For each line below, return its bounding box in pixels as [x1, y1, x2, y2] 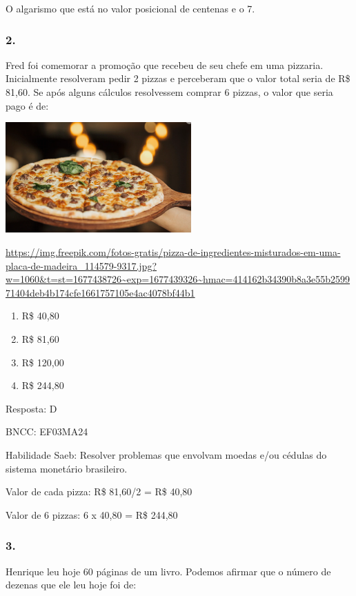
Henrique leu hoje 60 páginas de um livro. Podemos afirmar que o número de [6, 564, 331, 578]
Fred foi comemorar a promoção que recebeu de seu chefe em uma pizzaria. [6, 57, 324, 72]
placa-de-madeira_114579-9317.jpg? [6, 258, 157, 272]
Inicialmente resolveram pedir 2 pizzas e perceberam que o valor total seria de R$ [6, 71, 350, 86]
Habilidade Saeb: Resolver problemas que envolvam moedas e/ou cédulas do [6, 447, 327, 461]
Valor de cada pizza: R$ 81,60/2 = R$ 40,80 [6, 484, 192, 499]
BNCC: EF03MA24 [6, 424, 88, 439]
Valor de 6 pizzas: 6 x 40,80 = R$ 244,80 [6, 507, 178, 521]
